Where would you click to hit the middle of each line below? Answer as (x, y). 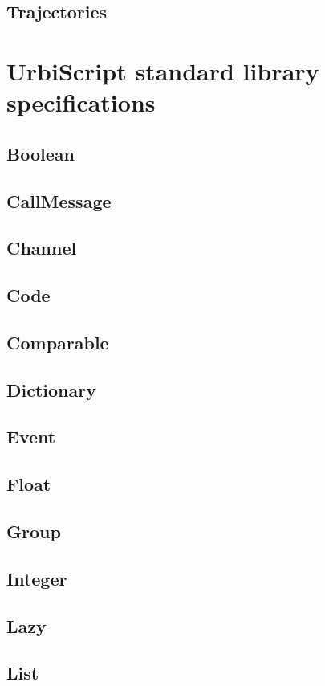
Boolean (41, 153)
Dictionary (51, 389)
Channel (42, 248)
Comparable (58, 342)
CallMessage (59, 200)
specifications (81, 102)
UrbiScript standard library (163, 70)
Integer (37, 578)
